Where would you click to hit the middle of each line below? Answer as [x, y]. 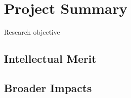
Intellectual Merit [50, 59]
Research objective [32, 32]
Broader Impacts [48, 87]
